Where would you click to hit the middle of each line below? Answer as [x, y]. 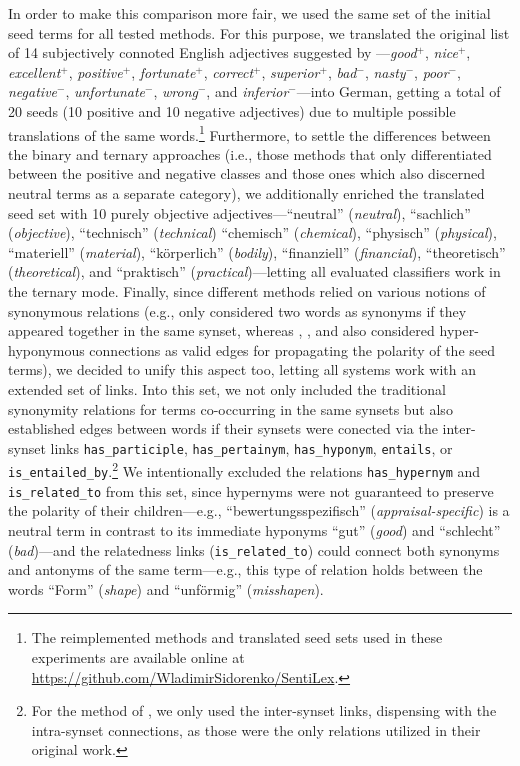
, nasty [385, 71]
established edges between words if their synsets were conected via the [223, 428]
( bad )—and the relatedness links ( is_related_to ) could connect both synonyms [254, 549]
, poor [431, 71]
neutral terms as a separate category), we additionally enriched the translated [246, 193]
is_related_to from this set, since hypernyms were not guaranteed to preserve [251, 490]
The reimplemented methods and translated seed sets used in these [237, 637]
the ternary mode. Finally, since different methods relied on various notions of [247, 290]
